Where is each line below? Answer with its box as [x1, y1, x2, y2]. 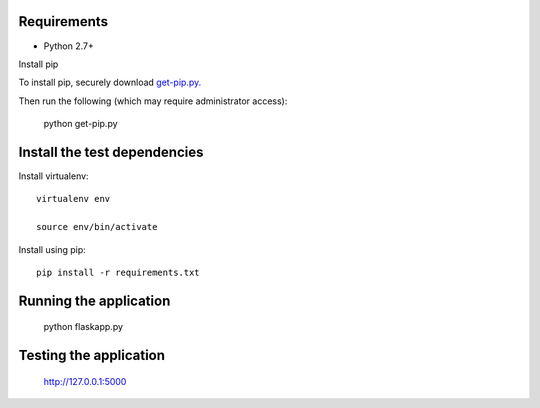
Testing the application [18, 347, 165, 364]
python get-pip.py [43, 118, 119, 130]
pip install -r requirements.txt [36, 266, 200, 278]
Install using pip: [18, 243, 87, 255]
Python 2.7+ [43, 40, 95, 52]
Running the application [18, 292, 171, 309]
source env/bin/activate [36, 221, 158, 233]
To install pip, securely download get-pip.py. [18, 76, 202, 89]
